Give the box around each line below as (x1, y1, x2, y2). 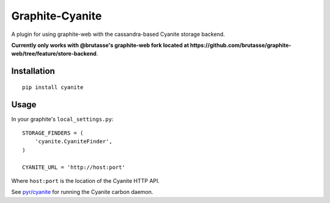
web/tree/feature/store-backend (11, 50, 97, 57)
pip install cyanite (22, 84, 84, 91)
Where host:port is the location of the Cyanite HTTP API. (11, 177, 160, 184)
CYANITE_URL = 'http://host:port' (22, 163, 125, 171)
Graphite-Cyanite (11, 9, 102, 23)
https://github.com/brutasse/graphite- (189, 41, 291, 49)
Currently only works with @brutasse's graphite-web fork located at (11, 41, 189, 49)
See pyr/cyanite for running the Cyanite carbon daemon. (11, 188, 153, 196)
